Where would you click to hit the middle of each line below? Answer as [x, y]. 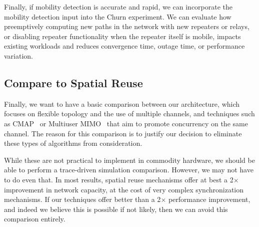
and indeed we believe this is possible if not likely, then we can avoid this [116, 209]
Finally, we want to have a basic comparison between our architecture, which [122, 103]
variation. [19, 55]
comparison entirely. [35, 219]
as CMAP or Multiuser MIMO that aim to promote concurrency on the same [126, 123]
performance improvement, [209, 199]
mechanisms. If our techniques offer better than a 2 [82, 199]
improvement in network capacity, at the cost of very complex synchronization [124, 189]
